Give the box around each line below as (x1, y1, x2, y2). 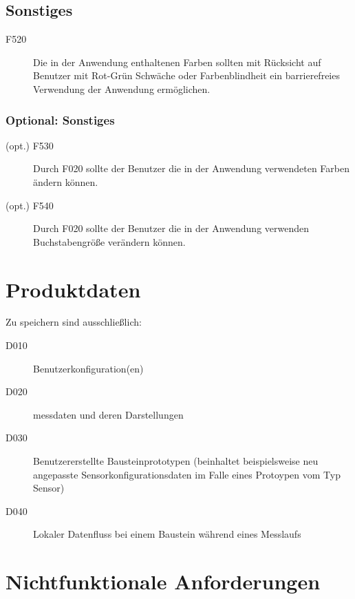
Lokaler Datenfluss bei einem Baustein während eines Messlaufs (33, 527, 301, 541)
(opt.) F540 (6, 198, 54, 212)
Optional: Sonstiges (6, 111, 115, 128)
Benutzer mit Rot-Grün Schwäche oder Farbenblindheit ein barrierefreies (33, 68, 340, 83)
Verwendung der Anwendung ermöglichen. (33, 81, 211, 96)
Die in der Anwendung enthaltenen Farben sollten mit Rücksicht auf (33, 54, 321, 69)
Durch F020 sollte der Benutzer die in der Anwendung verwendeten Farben (33, 161, 349, 176)
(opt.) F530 (6, 138, 54, 152)
